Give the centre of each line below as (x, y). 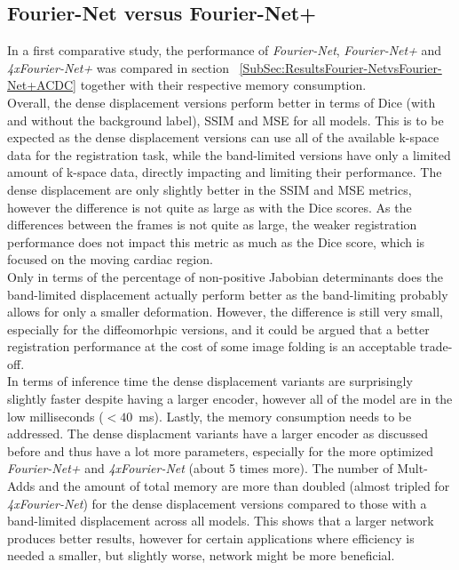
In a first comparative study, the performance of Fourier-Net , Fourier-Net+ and (225, 50)
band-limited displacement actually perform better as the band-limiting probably (228, 294)
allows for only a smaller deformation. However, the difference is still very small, (225, 312)
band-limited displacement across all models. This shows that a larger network (221, 521)
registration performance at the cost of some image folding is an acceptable (212, 346)
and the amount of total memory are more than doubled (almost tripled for (244, 486)
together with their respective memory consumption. (223, 85)
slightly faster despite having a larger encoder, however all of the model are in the (230, 399)
